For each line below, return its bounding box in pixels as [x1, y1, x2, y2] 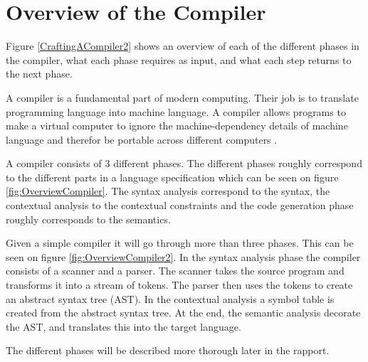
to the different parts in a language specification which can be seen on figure [6, 169, 339, 184]
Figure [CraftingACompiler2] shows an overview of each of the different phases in [6, 38, 359, 53]
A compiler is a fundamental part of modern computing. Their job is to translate [6, 90, 359, 105]
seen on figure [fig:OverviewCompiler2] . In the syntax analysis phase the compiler [6, 249, 361, 264]
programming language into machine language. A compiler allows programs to [6, 104, 346, 119]
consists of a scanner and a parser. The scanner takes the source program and [6, 263, 345, 278]
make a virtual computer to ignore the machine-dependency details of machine [6, 118, 348, 133]
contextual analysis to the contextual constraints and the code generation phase [6, 198, 354, 213]
